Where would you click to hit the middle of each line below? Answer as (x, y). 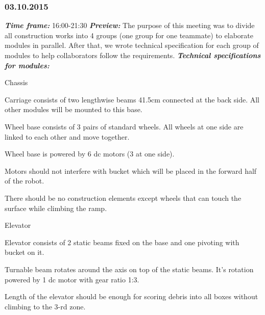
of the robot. (25, 181)
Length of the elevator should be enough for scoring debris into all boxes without (131, 296)
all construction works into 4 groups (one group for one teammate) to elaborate (129, 35)
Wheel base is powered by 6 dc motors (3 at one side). (90, 154)
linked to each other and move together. (67, 136)
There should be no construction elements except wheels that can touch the (123, 198)
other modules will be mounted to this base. (74, 109)
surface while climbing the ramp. (56, 208)
